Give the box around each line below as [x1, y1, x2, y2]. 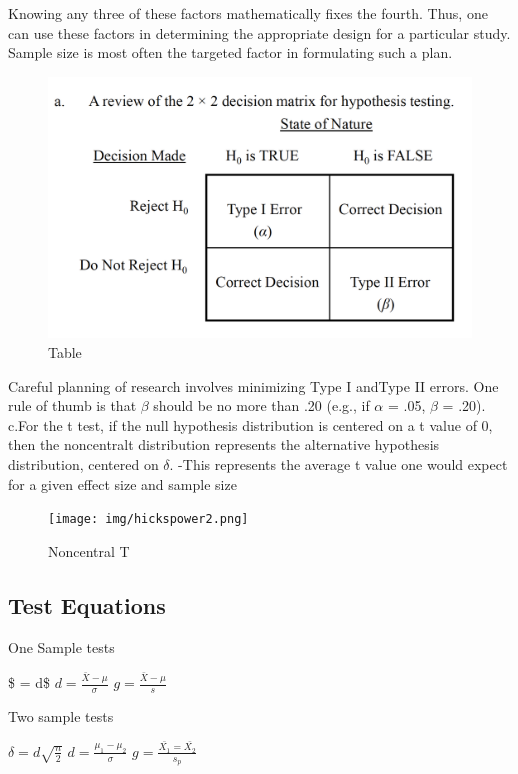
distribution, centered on [8, 454, 159, 475]
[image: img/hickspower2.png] [48, 512, 249, 527]
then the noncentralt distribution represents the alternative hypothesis [8, 434, 440, 455]
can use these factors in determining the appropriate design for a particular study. [8, 22, 511, 43]
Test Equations [8, 589, 166, 620]
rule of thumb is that [8, 395, 137, 416]
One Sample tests [8, 636, 115, 657]
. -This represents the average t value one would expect [169, 454, 508, 475]
